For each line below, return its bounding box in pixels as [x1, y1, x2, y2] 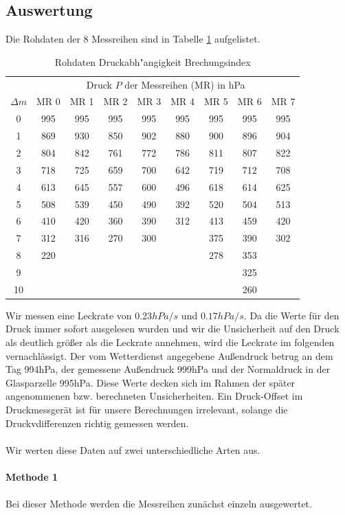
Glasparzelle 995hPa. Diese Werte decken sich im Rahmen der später [5, 375, 296, 389]
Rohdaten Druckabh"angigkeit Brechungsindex [54, 54, 251, 69]
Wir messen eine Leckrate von [5, 308, 132, 322]
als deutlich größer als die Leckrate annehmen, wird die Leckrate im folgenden [5, 335, 335, 350]
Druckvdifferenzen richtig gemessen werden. [5, 415, 189, 430]
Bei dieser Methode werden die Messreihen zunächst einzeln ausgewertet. [5, 496, 312, 511]
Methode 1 [5, 469, 58, 483]
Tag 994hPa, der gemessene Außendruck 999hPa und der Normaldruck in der [5, 362, 331, 376]
